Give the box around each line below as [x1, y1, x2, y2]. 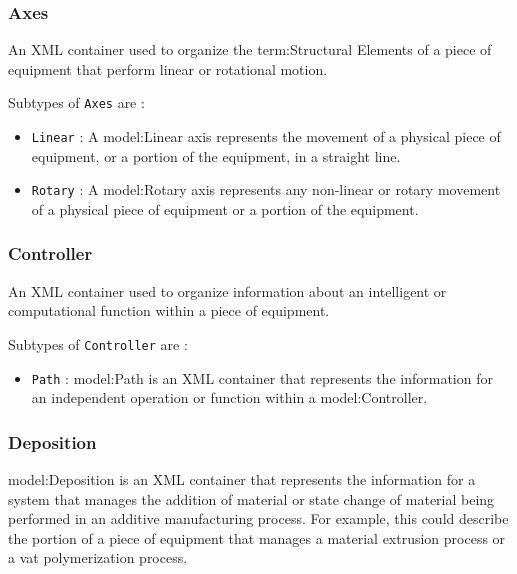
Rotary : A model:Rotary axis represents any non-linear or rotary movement [31, 179, 501, 200]
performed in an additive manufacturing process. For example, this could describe [8, 508, 509, 529]
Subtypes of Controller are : [8, 333, 188, 354]
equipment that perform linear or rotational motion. [8, 58, 328, 79]
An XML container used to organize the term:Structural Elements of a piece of [8, 39, 492, 60]
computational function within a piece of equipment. [8, 300, 330, 321]
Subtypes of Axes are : [8, 92, 145, 113]
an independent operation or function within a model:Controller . [31, 387, 428, 408]
